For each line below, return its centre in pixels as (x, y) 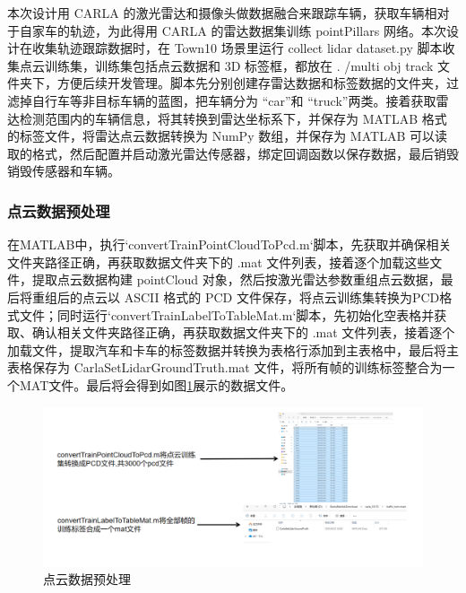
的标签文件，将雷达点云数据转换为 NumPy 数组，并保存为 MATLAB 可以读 (227, 136)
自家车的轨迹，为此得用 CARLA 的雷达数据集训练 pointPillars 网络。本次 (233, 30)
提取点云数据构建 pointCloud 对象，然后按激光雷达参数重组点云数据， (236, 279)
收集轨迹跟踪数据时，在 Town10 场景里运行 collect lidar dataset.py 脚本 (237, 48)
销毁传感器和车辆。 (64, 171)
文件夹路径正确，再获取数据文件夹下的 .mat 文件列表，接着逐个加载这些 (219, 262)
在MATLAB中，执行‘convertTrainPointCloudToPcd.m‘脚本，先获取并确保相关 (229, 244)
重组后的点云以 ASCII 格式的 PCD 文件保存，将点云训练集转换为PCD (236, 296)
